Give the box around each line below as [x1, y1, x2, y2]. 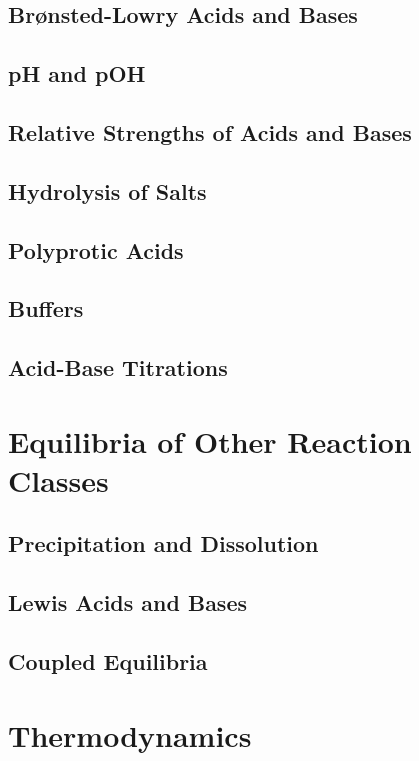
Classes [8, 459, 109, 500]
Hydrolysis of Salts [8, 175, 207, 206]
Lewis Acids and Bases [8, 587, 248, 618]
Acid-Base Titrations [8, 352, 228, 383]
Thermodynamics [8, 714, 252, 755]
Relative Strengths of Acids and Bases [8, 116, 412, 147]
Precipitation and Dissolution [8, 528, 319, 559]
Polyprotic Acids [8, 234, 184, 265]
